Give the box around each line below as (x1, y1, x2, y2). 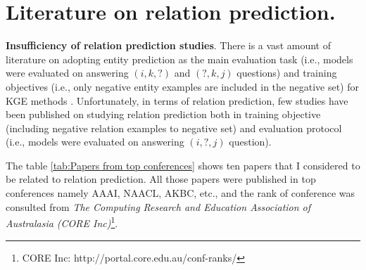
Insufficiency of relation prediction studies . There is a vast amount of (6, 38, 331, 53)
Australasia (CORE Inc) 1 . (6, 214, 118, 230)
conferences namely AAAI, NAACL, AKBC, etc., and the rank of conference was (6, 186, 355, 200)
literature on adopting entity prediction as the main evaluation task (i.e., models (6, 51, 353, 66)
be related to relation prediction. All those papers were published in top (6, 172, 316, 186)
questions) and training (236, 65, 337, 80)
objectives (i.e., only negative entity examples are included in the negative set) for (6, 79, 359, 94)
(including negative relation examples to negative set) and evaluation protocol (6, 120, 342, 135)
